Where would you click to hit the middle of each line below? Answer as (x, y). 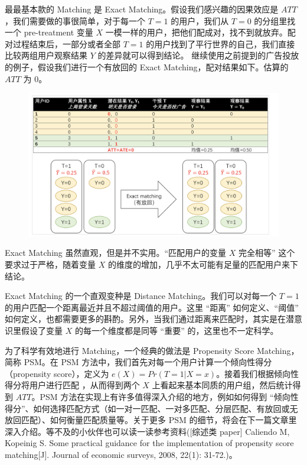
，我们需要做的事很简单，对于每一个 (75, 20)
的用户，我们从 (200, 20)
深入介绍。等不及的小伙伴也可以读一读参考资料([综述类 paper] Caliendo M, (147, 431)
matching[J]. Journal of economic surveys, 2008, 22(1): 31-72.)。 (121, 454)
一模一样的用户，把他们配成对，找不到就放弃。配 (200, 32)
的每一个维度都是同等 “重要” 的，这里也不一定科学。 (177, 330)
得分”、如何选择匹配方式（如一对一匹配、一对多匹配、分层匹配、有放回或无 (151, 408)
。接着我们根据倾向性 (258, 373)
